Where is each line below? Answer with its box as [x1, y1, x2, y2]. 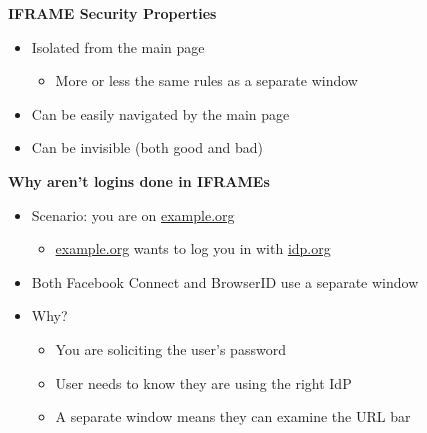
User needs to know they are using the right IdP [55, 372, 352, 393]
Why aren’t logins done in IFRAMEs [8, 170, 270, 191]
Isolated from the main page [31, 36, 205, 57]
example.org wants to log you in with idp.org [55, 238, 331, 259]
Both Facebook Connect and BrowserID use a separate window [31, 271, 419, 292]
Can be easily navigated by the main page [31, 103, 290, 124]
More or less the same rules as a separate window [55, 70, 358, 91]
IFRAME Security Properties [8, 3, 217, 23]
